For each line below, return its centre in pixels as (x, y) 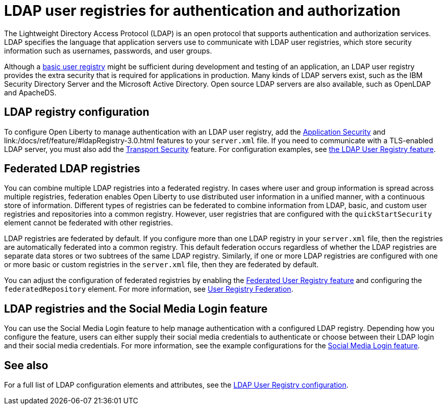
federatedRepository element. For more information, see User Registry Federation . (149, 289)
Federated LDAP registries (72, 169)
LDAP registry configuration (77, 112)
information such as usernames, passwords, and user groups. (108, 50)
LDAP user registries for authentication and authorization (202, 11)
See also (26, 365)
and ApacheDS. (30, 92)
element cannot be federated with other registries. (89, 223)
